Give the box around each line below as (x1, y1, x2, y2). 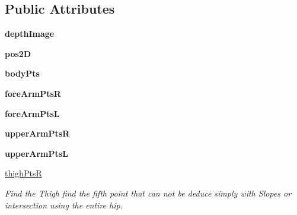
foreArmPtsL (5, 107, 60, 119)
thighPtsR (5, 167, 42, 179)
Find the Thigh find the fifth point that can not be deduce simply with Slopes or (5, 186, 292, 199)
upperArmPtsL (5, 147, 68, 159)
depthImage (5, 27, 55, 40)
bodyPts (5, 67, 40, 80)
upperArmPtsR (5, 127, 70, 140)
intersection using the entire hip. (5, 198, 123, 211)
